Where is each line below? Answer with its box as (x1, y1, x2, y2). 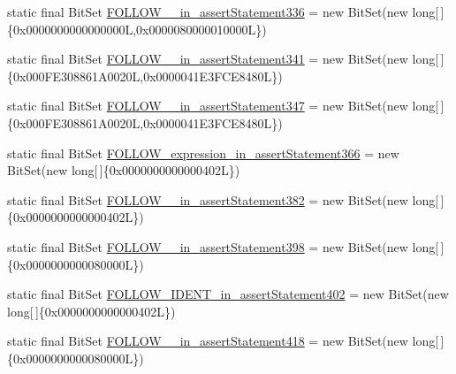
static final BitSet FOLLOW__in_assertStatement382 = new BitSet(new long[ (7, 190, 439, 209)
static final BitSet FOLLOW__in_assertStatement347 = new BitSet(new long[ (7, 96, 439, 115)
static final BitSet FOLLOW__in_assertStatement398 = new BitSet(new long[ (7, 237, 439, 256)
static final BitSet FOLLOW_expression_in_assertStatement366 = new (7, 143, 399, 162)
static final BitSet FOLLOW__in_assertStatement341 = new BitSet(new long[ (7, 50, 439, 68)
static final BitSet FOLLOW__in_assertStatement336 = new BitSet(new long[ (7, 3, 439, 20)
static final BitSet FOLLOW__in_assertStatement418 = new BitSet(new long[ (7, 332, 439, 350)
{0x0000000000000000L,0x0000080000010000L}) (7, 19, 267, 38)
